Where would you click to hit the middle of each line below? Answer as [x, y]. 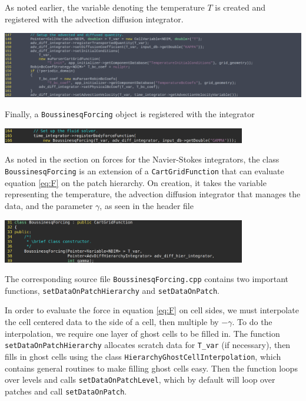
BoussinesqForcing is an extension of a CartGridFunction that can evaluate [144, 171]
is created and [240, 7]
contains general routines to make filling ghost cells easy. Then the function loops [151, 368]
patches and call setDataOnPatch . [66, 391]
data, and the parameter [49, 205]
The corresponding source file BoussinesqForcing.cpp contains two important [147, 279]
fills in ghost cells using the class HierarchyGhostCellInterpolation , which [143, 356]
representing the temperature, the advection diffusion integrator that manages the [153, 194]
